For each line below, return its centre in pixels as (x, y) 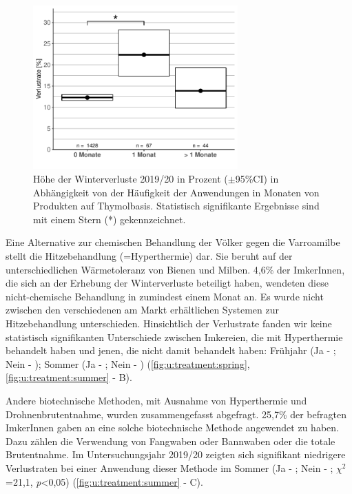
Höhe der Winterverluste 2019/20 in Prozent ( (131, 179)
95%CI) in (257, 179)
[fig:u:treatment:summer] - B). (69, 377)
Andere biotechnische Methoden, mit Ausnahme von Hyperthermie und (156, 400)
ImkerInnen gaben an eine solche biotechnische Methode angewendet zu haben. (172, 428)
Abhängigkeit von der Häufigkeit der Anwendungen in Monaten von (176, 192)
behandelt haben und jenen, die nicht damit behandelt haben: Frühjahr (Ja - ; (171, 350)
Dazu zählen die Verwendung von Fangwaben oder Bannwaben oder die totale (170, 441)
